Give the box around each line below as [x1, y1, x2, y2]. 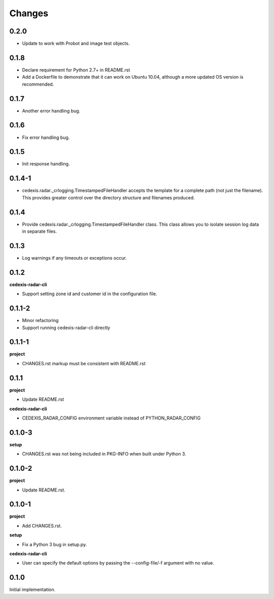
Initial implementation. [9, 586, 56, 593]
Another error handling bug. [22, 108, 81, 114]
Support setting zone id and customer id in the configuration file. [22, 291, 157, 297]
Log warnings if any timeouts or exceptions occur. [22, 255, 127, 261]
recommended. [22, 81, 54, 87]
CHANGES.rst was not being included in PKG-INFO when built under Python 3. [22, 451, 186, 457]
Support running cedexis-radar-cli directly [22, 325, 111, 331]
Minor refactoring [22, 318, 59, 324]
